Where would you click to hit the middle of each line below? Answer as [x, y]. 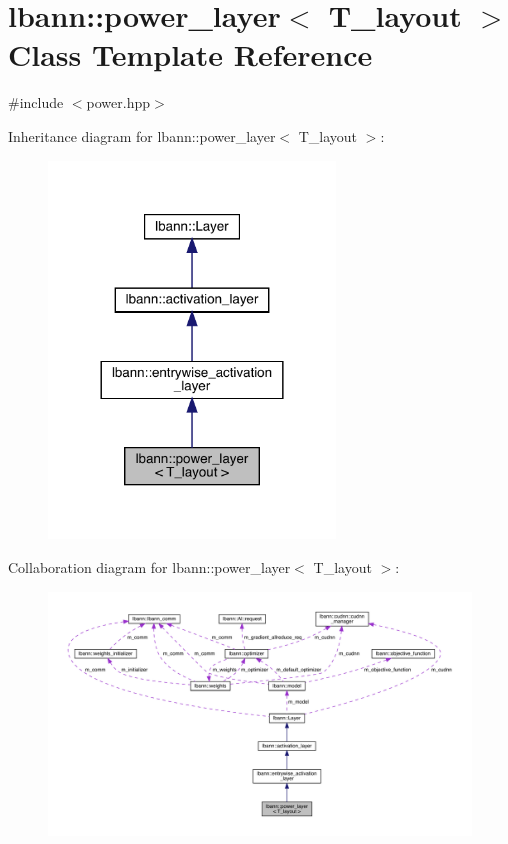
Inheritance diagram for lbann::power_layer [142, 135]
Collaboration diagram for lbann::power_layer [149, 566]
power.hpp [118, 102]
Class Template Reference [190, 54]
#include [36, 102]
